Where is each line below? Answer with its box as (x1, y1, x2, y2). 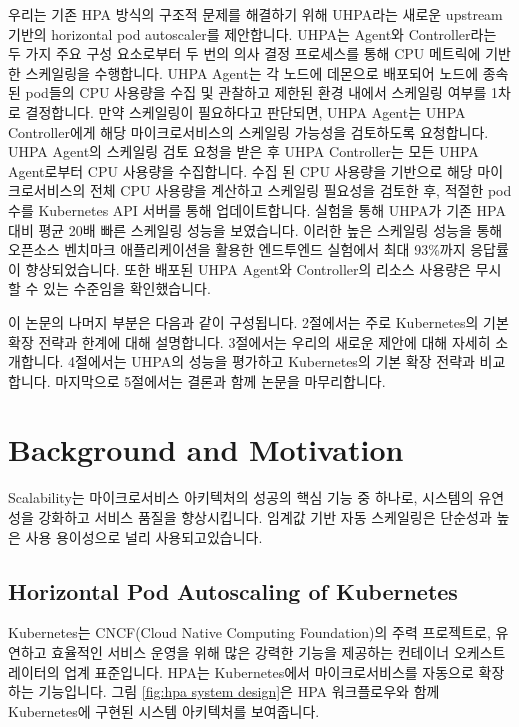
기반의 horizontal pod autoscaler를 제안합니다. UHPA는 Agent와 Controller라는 (8, 23, 497, 44)
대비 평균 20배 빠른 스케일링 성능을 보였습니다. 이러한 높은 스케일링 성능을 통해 (8, 219, 503, 240)
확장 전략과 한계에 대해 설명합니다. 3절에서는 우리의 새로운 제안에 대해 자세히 (8, 331, 491, 352)
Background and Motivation (8, 429, 404, 470)
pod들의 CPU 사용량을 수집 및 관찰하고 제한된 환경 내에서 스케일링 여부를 (25, 82, 487, 103)
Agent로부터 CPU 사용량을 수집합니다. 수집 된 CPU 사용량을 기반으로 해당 (8, 160, 473, 181)
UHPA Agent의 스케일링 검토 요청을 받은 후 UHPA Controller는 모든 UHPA (8, 141, 479, 162)
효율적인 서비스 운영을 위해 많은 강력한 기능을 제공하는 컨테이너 (51, 641, 450, 662)
